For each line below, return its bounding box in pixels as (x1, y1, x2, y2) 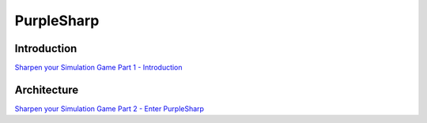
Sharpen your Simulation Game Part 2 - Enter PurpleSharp (14, 103, 205, 114)
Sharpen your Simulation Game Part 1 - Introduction (14, 63, 183, 73)
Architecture (14, 83, 79, 96)
